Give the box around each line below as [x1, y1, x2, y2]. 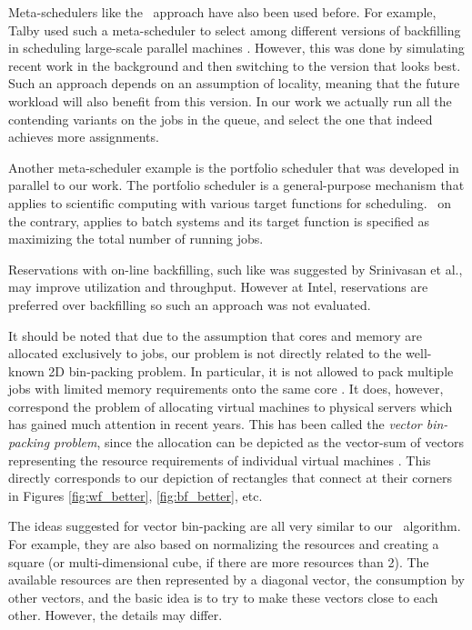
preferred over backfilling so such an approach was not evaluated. [8, 295, 371, 314]
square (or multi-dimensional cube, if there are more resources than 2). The [8, 552, 429, 571]
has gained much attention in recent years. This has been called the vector [8, 415, 422, 434]
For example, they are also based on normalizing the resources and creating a [8, 535, 439, 554]
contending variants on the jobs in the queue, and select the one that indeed [8, 109, 433, 128]
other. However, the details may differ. [8, 605, 223, 625]
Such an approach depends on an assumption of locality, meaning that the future [8, 74, 460, 93]
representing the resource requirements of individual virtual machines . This [8, 450, 431, 469]
